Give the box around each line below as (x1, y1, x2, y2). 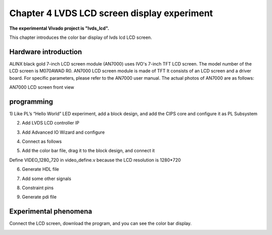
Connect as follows (22, 139, 62, 145)
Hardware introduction (9, 47, 83, 56)
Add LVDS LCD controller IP (22, 120, 80, 126)
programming (9, 97, 53, 106)
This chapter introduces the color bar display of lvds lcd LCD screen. (9, 34, 152, 40)
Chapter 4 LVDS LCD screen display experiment (9, 8, 214, 19)
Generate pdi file (22, 194, 57, 200)
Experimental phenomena (9, 207, 93, 216)
